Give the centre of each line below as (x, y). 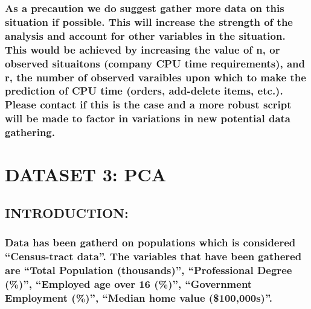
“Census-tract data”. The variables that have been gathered (153, 256)
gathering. (30, 132)
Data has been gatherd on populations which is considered (150, 242)
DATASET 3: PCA (86, 174)
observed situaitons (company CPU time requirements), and (155, 63)
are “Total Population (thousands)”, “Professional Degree (149, 270)
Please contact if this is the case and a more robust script (148, 105)
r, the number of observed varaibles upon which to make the (155, 77)
